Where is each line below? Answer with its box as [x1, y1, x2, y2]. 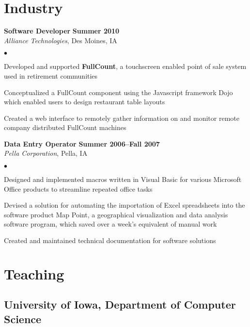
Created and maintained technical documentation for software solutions [4, 235, 216, 245]
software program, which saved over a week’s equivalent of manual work [4, 219, 217, 229]
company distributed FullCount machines [4, 122, 126, 132]
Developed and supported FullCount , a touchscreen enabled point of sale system [4, 61, 247, 71]
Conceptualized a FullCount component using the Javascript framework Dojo [4, 87, 233, 97]
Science [4, 311, 42, 326]
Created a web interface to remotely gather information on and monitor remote [4, 113, 239, 123]
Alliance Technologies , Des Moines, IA [4, 35, 117, 45]
